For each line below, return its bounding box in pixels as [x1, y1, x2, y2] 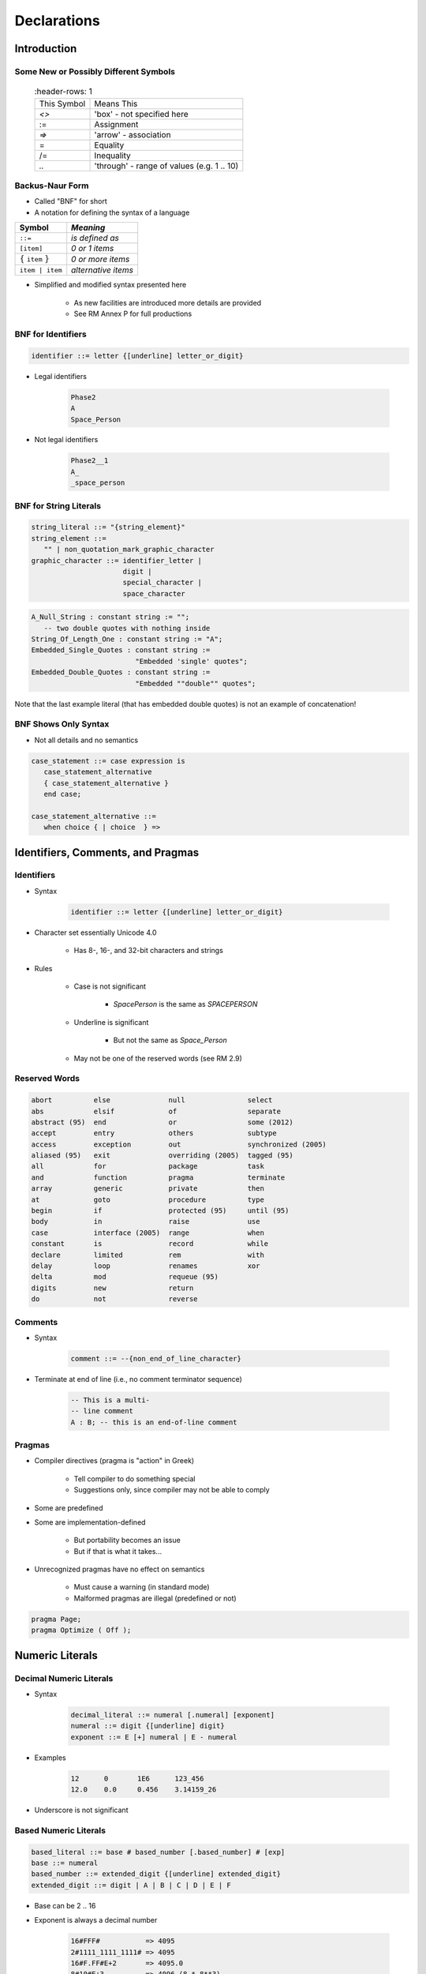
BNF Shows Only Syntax [14, 719, 110, 730]
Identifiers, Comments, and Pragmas [14, 846, 200, 859]
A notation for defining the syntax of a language [34, 208, 190, 217]
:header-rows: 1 [34, 86, 92, 97]
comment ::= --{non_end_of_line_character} [70, 1354, 242, 1363]
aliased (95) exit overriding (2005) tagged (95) [31, 1151, 293, 1160]
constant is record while [31, 1240, 269, 1248]
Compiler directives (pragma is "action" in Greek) [34, 1456, 195, 1465]
